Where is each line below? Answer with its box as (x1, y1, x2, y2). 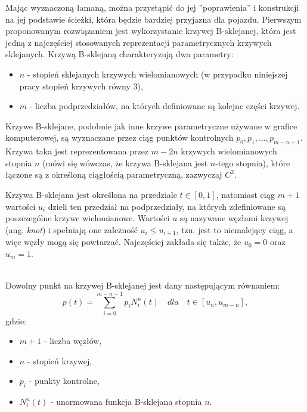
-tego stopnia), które (215, 156, 290, 169)
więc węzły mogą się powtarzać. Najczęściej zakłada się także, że (5, 236, 241, 248)
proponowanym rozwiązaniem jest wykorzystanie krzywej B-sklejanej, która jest (5, 24, 296, 37)
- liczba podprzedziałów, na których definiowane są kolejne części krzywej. (29, 100, 300, 112)
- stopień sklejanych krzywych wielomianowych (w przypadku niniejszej (27, 67, 288, 80)
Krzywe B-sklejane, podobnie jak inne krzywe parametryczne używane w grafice (5, 119, 297, 132)
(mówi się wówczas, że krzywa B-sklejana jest (42, 156, 208, 169)
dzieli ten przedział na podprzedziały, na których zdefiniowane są (48, 200, 286, 212)
